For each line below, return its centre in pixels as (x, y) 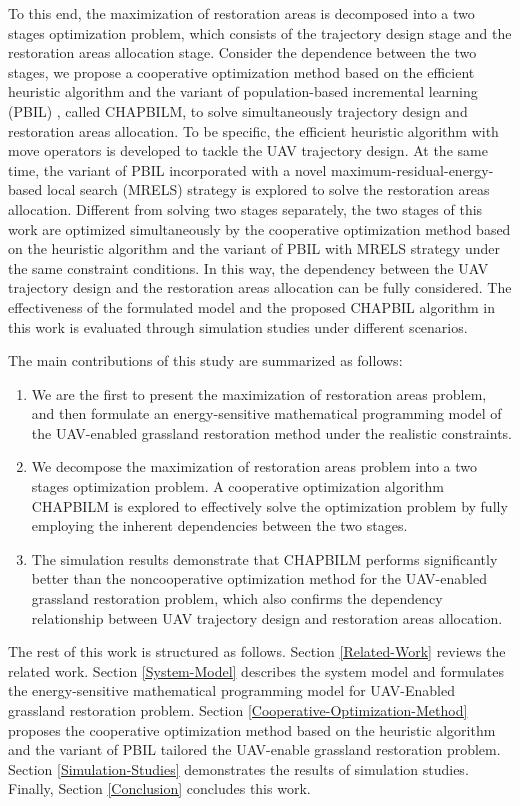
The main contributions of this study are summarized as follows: (205, 360)
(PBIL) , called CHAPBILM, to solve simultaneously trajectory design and (238, 110)
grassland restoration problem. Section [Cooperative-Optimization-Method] (238, 710)
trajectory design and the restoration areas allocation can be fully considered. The (260, 287)
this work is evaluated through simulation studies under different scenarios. (238, 326)
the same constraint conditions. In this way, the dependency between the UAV (248, 267)
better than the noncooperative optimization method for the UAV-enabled (259, 578)
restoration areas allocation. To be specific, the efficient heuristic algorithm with (253, 130)
